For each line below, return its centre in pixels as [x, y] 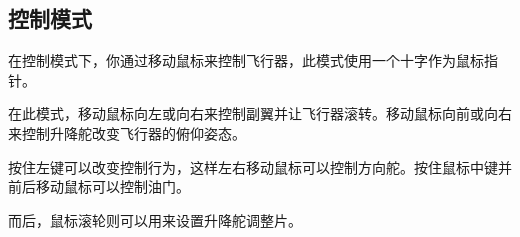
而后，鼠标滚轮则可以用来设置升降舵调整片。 [155, 219]
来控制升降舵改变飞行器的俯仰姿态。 [127, 132]
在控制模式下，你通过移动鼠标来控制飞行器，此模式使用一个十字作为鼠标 [246, 60]
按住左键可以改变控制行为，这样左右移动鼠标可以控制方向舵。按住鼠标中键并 [260, 166]
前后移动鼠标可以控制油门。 [99, 186]
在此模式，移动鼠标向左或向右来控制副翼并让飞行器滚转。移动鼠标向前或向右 [260, 113]
